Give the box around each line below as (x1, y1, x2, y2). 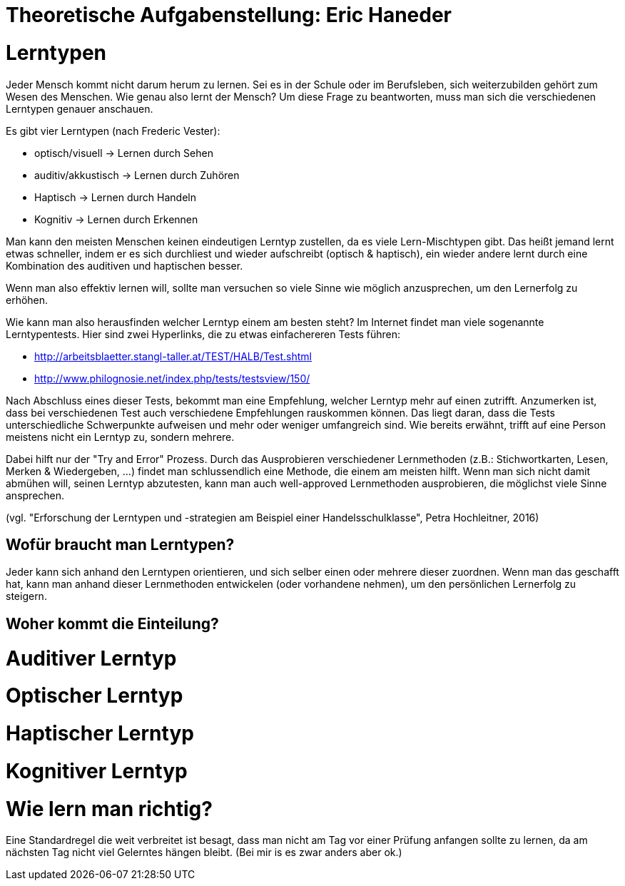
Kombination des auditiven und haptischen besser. (6, 259, 243, 272)
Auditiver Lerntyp (6, 646, 177, 671)
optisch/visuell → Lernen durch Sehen (34, 146, 213, 159)
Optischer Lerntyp (6, 683, 183, 708)
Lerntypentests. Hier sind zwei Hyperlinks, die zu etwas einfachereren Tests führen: (6, 327, 400, 340)
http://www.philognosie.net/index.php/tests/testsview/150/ (34, 372, 310, 385)
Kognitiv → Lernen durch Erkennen (34, 213, 198, 225)
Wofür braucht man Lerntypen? (6, 535, 235, 554)
